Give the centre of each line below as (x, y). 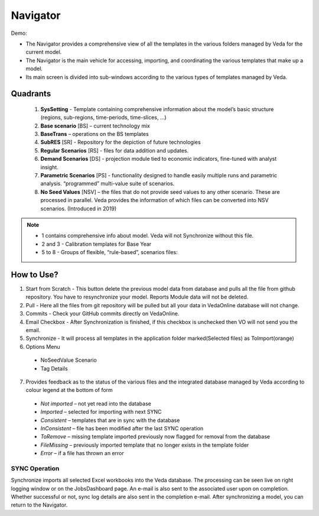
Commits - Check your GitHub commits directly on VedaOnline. (102, 314)
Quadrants (31, 94)
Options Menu (43, 346)
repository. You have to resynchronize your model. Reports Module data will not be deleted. (137, 297)
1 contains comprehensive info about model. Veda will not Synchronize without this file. (148, 236)
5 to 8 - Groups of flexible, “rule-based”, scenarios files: (110, 252)
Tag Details (54, 368)
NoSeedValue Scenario (69, 360)
